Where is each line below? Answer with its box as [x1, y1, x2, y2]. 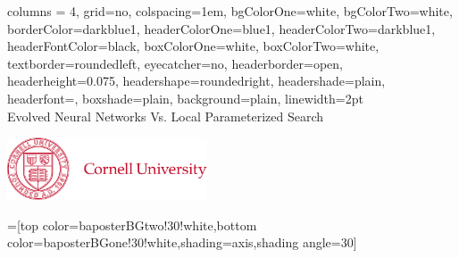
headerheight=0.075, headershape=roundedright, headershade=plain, [7, 71, 386, 90]
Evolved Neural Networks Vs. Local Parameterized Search [7, 106, 324, 125]
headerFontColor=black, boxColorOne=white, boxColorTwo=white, [7, 37, 380, 55]
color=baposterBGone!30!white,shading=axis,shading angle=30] [7, 233, 357, 252]
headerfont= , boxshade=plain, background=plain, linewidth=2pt [7, 88, 363, 107]
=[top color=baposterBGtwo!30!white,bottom [7, 215, 257, 234]
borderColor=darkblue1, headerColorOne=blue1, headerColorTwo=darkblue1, [7, 19, 436, 37]
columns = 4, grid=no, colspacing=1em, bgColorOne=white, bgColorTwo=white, [7, 2, 453, 20]
